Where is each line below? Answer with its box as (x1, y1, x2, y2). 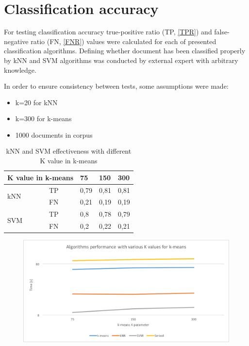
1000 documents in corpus (15, 129, 93, 140)
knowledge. (4, 64, 36, 75)
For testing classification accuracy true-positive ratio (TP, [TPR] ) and (4, 27, 212, 37)
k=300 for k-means (15, 113, 72, 124)
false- (214, 27, 230, 37)
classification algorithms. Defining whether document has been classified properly (4, 46, 246, 56)
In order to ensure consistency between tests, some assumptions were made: (4, 81, 229, 91)
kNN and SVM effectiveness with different (6, 146, 132, 156)
